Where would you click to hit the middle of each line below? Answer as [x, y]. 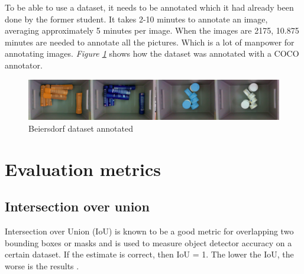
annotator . [24, 65]
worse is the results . [42, 265]
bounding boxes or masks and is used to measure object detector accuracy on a [148, 242]
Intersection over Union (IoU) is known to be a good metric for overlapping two [149, 231]
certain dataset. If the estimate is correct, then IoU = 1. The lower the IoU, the [149, 254]
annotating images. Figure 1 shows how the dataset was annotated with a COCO [152, 53]
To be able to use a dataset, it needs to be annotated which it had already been [149, 7]
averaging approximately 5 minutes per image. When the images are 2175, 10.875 [152, 30]
